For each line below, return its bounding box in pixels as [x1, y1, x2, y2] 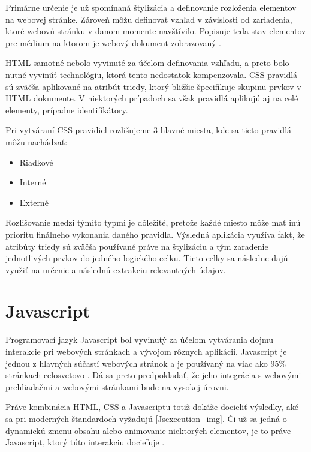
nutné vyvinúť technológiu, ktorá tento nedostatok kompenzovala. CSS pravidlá [5, 68, 298, 80]
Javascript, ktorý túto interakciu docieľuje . [5, 436, 165, 448]
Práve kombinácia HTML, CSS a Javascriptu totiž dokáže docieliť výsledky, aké [5, 400, 298, 413]
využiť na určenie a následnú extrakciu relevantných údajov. [5, 263, 226, 276]
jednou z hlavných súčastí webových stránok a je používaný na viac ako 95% [5, 357, 286, 369]
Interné [19, 176, 46, 188]
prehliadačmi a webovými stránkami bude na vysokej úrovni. [5, 380, 229, 393]
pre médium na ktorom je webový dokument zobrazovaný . [5, 36, 221, 49]
